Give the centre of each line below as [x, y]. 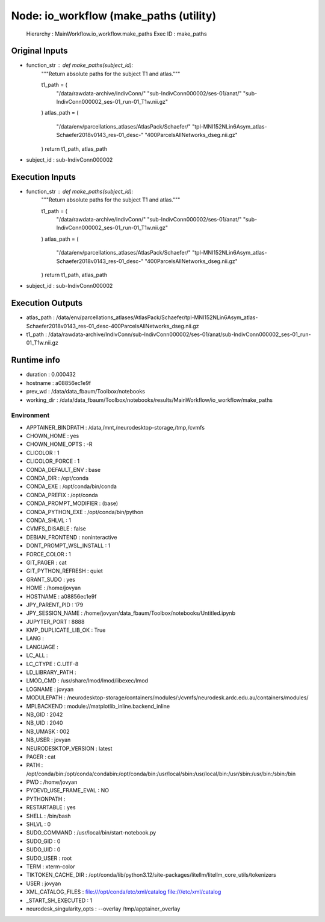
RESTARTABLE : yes [51, 807]
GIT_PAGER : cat [46, 562]
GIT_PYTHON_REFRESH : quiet [64, 571]
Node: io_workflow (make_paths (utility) [114, 16]
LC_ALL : [37, 655]
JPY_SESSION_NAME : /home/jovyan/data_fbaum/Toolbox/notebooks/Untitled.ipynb [131, 613]
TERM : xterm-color [51, 866]
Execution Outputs [47, 303]
